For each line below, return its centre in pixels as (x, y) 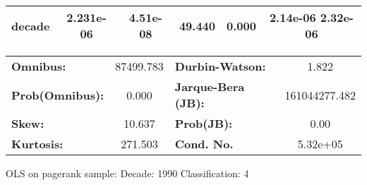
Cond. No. (204, 144)
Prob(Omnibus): (58, 95)
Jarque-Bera (210, 86)
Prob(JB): (204, 123)
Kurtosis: (37, 144)
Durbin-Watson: (220, 66)
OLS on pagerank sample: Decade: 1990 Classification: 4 (127, 173)
